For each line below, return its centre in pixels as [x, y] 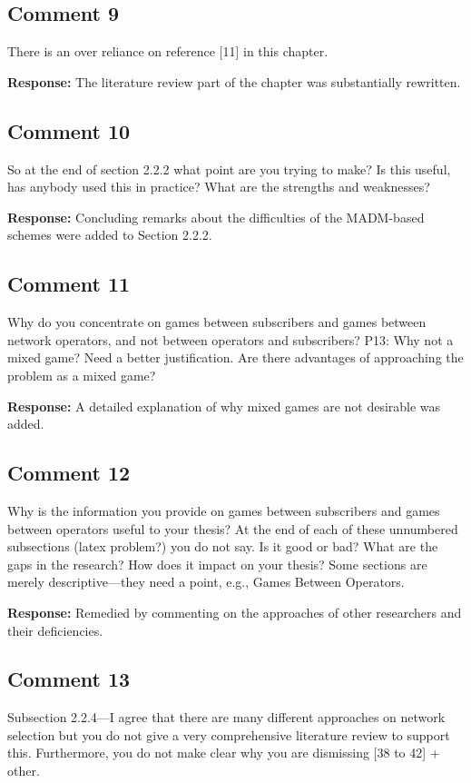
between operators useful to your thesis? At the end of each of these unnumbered [233, 528]
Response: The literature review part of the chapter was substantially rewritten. [234, 81]
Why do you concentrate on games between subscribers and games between [217, 322]
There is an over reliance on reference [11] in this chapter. [168, 51]
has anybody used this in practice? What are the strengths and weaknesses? [219, 187]
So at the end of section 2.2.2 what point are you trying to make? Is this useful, [229, 168]
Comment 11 [69, 284]
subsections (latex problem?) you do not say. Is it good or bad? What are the [223, 546]
